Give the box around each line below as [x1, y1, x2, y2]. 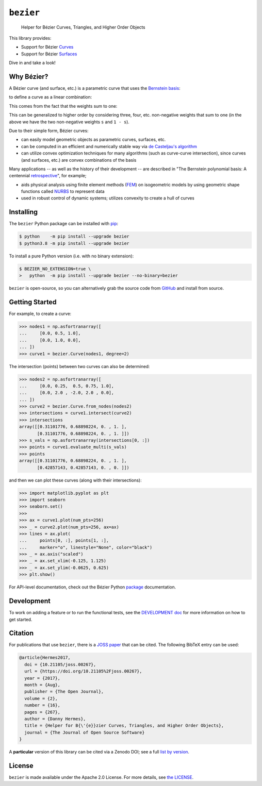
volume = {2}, [24, 696, 58, 701]
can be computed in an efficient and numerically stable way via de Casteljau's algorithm [21, 143, 197, 149]
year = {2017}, [24, 675, 61, 681]
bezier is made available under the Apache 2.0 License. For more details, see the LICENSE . [9, 774, 194, 780]
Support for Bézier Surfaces [21, 51, 77, 57]
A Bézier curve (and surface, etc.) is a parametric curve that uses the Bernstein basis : [9, 85, 180, 91]
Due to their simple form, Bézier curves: [9, 128, 89, 134]
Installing [9, 208, 38, 216]
